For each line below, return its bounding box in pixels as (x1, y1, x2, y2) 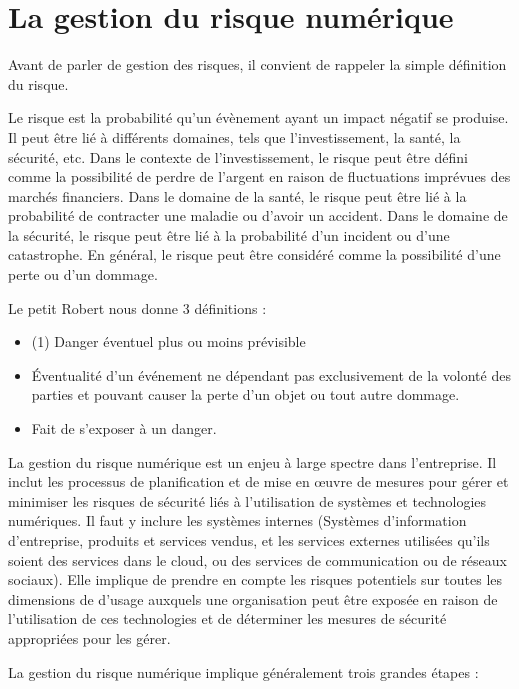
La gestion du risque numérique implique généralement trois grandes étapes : (8, 661, 479, 682)
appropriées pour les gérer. (8, 627, 171, 648)
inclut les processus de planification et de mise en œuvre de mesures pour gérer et (8, 471, 509, 492)
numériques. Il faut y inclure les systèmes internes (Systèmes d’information (8, 510, 467, 531)
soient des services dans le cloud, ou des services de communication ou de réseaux (8, 549, 507, 570)
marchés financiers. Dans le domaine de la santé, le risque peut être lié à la (8, 185, 467, 206)
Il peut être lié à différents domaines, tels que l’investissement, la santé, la (8, 126, 461, 147)
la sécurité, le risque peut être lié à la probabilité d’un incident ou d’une (8, 224, 450, 245)
